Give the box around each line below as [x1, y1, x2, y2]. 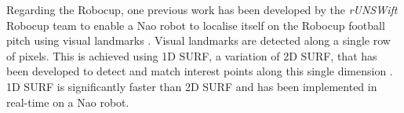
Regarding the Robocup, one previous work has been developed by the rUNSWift [6, 2, 398, 17]
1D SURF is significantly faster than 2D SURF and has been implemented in [6, 78, 377, 94]
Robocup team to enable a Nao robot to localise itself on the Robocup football [6, 16, 385, 33]
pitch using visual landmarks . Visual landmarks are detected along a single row [6, 32, 391, 49]
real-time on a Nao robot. [6, 93, 129, 110]
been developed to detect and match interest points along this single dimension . [6, 63, 393, 79]
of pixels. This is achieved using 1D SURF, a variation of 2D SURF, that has [6, 47, 377, 64]
